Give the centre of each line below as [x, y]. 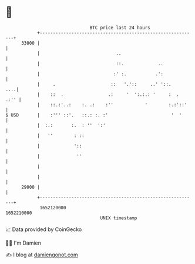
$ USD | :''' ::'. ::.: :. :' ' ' [94, 115]
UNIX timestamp [119, 218]
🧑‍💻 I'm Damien [23, 243]
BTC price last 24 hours [120, 28]
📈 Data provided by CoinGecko [44, 229]
